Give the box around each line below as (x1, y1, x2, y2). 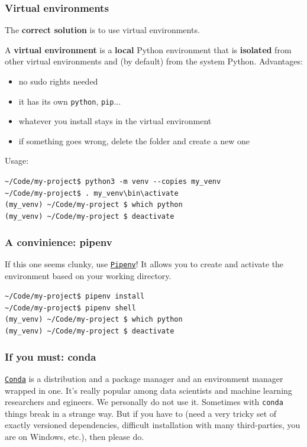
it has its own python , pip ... (18, 95, 121, 107)
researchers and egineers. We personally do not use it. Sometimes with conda (5, 396, 283, 408)
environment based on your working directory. (5, 269, 172, 281)
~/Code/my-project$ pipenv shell (5, 303, 136, 312)
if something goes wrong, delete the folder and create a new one (18, 134, 250, 147)
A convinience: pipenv (5, 234, 112, 249)
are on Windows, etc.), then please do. (5, 430, 144, 443)
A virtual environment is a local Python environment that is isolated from (5, 43, 292, 56)
